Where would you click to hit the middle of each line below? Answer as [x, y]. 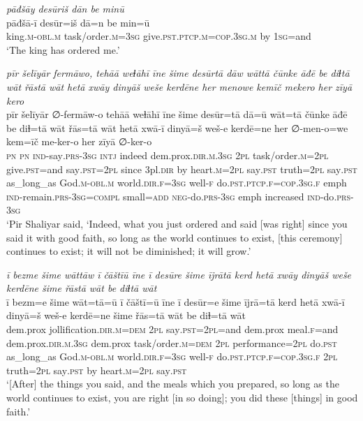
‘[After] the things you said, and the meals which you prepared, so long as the [173, 384]
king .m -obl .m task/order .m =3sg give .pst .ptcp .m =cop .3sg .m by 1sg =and [159, 36]
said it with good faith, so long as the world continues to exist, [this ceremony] [175, 237]
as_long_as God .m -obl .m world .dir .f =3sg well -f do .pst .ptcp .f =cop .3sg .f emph [177, 183]
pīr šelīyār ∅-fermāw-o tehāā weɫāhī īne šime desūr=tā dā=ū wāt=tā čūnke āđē [177, 114]
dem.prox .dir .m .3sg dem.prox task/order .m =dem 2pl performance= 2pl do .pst [172, 342]
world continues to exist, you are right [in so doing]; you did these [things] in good [182, 398]
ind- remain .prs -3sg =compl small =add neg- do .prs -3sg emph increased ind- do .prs [178, 196]
